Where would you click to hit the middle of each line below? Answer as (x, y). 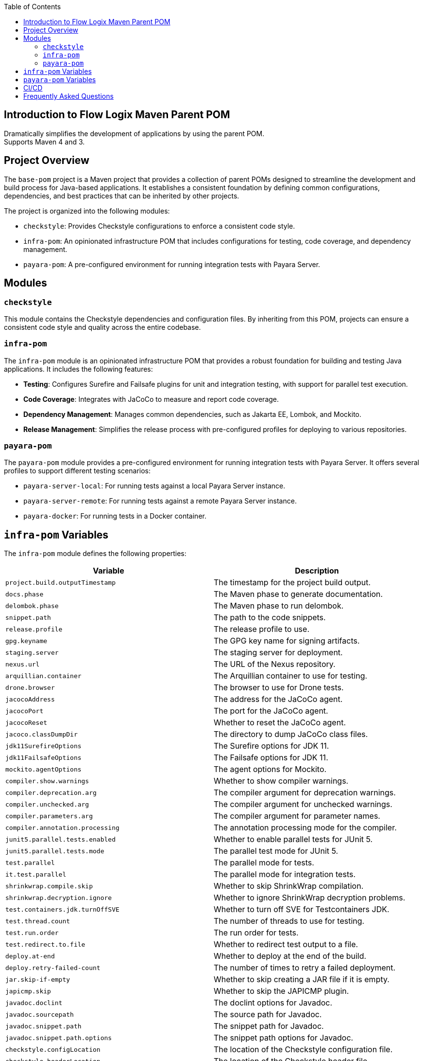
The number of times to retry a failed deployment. (305, 968)
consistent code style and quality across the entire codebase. (102, 327)
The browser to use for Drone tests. (279, 688)
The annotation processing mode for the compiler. (305, 828)
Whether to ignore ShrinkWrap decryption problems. (310, 898)
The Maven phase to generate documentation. (298, 594)
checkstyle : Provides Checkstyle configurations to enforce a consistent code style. (159, 226)
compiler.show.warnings (47, 781)
